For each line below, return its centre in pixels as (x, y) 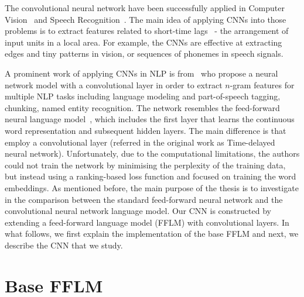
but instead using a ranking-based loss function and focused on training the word (151, 176)
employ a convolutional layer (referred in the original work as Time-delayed (140, 142)
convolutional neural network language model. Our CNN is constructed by (138, 211)
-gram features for (262, 84)
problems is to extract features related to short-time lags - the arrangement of (147, 31)
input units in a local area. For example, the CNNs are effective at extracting (144, 42)
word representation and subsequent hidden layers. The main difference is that (146, 130)
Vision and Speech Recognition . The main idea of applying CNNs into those (146, 19)
